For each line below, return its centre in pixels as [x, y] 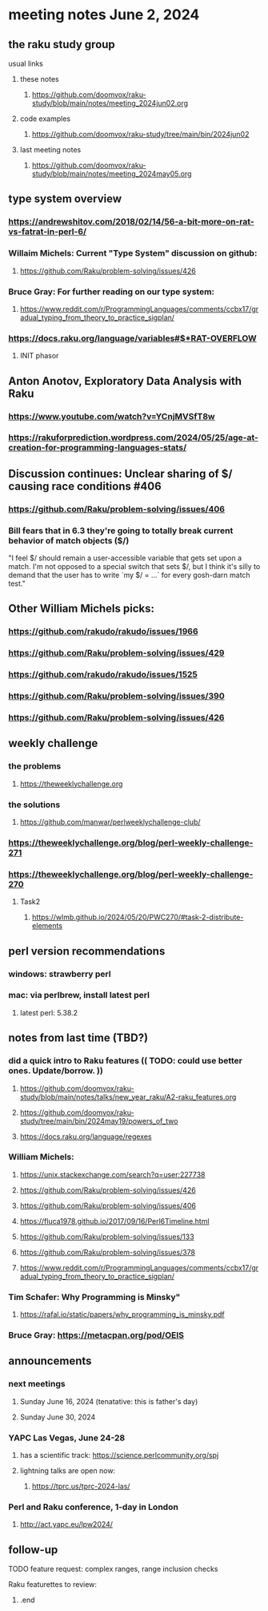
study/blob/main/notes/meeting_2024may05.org [112, 174]
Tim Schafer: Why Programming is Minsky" [94, 1297]
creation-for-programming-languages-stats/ [97, 448]
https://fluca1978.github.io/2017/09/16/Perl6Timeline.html [114, 1221]
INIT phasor [39, 356]
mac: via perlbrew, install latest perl [79, 995]
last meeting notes [50, 149]
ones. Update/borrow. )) [56, 1071]
